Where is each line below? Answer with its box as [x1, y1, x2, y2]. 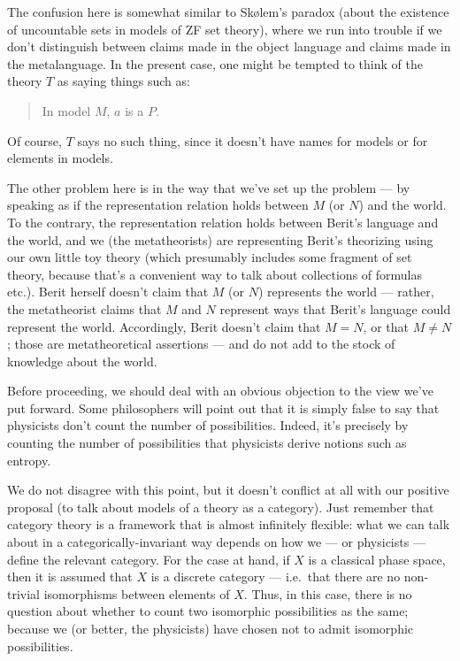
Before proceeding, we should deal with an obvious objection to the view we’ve [7, 381, 433, 400]
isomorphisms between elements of [43, 584, 230, 603]
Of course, [7, 131, 62, 150]
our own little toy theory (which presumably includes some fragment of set [7, 248, 412, 266]
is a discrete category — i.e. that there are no [150, 567, 401, 586]
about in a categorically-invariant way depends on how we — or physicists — [7, 533, 425, 551]
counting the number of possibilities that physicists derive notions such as [7, 434, 407, 452]
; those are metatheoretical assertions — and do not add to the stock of [7, 334, 395, 353]
